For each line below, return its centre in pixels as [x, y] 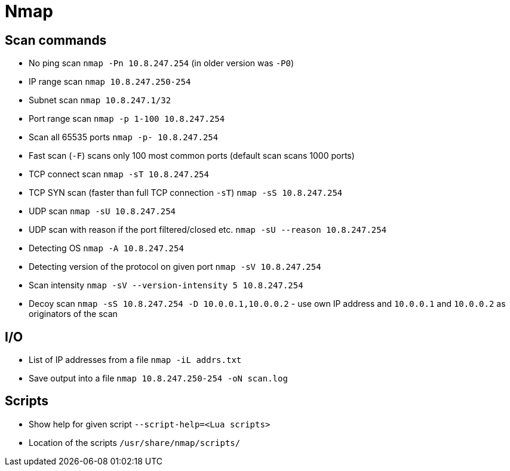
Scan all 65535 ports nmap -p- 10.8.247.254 [124, 137]
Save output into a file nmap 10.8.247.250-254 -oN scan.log [158, 378]
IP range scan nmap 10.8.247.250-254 [110, 82]
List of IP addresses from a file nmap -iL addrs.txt [135, 360]
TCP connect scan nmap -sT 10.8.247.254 [119, 174]
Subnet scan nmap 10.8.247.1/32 [100, 100]
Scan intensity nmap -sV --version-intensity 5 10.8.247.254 [166, 285]
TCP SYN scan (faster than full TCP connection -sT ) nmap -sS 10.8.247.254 [186, 193]
